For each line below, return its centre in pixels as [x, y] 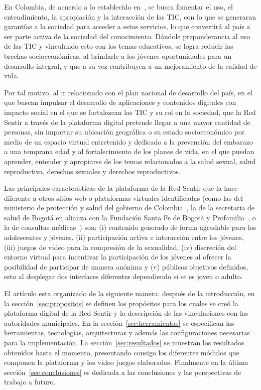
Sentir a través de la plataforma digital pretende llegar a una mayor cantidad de [127, 122]
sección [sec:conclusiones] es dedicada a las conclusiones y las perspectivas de [123, 372]
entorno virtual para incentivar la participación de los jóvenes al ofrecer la [118, 257]
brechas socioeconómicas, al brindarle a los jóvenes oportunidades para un [118, 55]
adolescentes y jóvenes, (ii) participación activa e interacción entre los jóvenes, [124, 237]
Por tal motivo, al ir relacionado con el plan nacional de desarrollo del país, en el [128, 92]
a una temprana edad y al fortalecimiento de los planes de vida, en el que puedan [129, 151]
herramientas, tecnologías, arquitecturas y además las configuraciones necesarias [127, 333]
